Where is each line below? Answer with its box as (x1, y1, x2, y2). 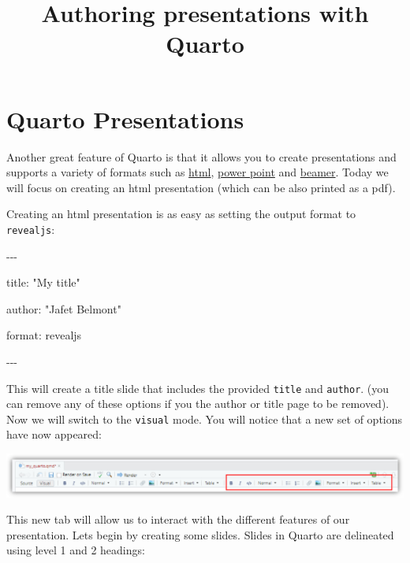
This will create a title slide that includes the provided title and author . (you (6, 380, 389, 396)
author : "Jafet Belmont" (6, 300, 121, 317)
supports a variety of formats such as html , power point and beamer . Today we (6, 164, 389, 180)
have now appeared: (6, 426, 102, 443)
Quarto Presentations (6, 102, 244, 135)
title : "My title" (6, 274, 80, 291)
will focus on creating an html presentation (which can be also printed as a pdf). (6, 179, 396, 195)
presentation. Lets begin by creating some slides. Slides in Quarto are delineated (6, 526, 394, 543)
